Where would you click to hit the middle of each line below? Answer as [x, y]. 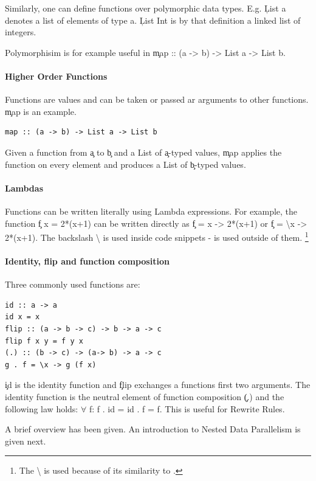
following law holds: [42, 408]
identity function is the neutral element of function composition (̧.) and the [145, 396]
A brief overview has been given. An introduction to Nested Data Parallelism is [153, 429]
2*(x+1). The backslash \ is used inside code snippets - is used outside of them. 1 [157, 236]
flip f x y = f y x [44, 341]
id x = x [22, 317]
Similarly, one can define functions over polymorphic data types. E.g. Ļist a [146, 8]
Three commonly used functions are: [73, 284]
